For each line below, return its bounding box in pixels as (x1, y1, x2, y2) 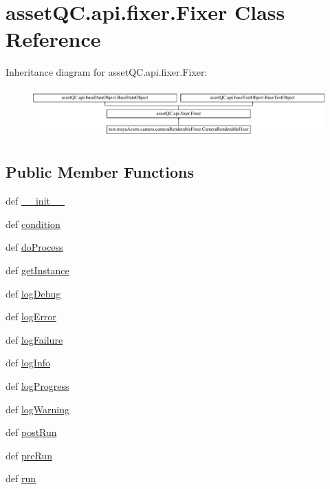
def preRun (5, 448, 52, 462)
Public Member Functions (5, 161, 194, 183)
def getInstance (5, 262, 69, 277)
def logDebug (5, 286, 61, 300)
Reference (5, 25, 101, 53)
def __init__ (5, 194, 65, 208)
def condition (5, 216, 60, 231)
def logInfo (5, 355, 50, 370)
